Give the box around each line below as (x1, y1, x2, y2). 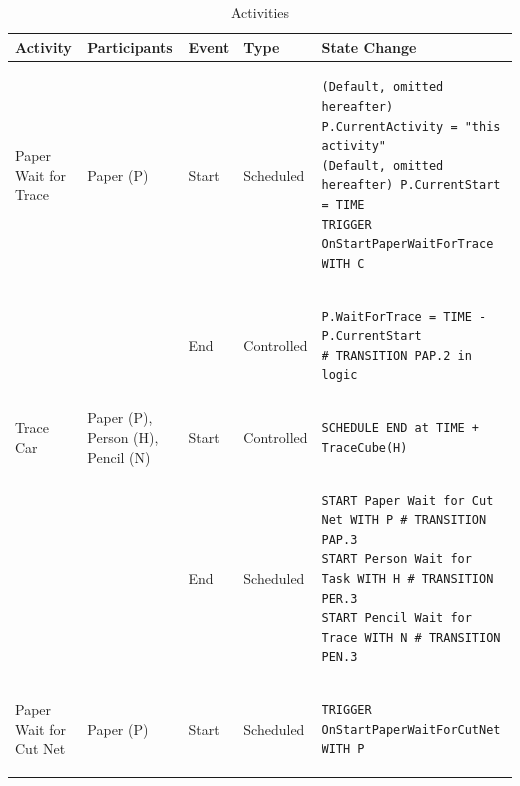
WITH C (321, 256, 365, 271)
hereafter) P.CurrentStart (321, 178, 501, 193)
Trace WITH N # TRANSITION (321, 630, 501, 645)
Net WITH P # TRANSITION (321, 513, 487, 528)
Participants (87, 36, 173, 57)
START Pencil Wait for (321, 611, 472, 626)
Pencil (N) (87, 446, 151, 467)
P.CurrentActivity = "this (321, 119, 501, 134)
